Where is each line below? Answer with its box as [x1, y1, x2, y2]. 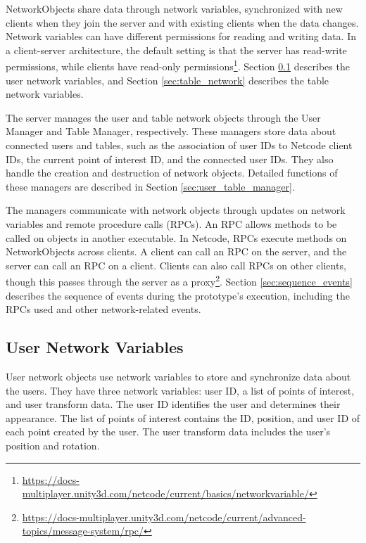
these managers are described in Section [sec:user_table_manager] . [6, 179, 295, 193]
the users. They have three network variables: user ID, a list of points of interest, [6, 383, 355, 397]
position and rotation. [6, 437, 100, 452]
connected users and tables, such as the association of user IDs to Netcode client [6, 138, 353, 152]
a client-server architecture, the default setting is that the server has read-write [6, 42, 347, 57]
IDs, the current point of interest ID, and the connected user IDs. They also [6, 151, 334, 166]
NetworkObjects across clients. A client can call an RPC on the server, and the [6, 244, 347, 259]
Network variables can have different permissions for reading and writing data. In [6, 29, 356, 44]
